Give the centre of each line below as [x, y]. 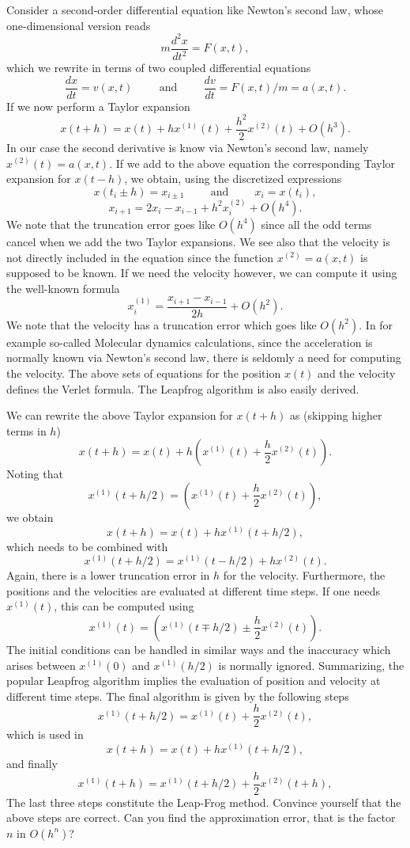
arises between [41, 665]
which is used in [45, 734]
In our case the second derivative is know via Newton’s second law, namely [188, 147]
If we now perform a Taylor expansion [98, 106]
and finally [32, 764]
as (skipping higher [336, 415]
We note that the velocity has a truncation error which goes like [162, 324]
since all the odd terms [316, 224]
